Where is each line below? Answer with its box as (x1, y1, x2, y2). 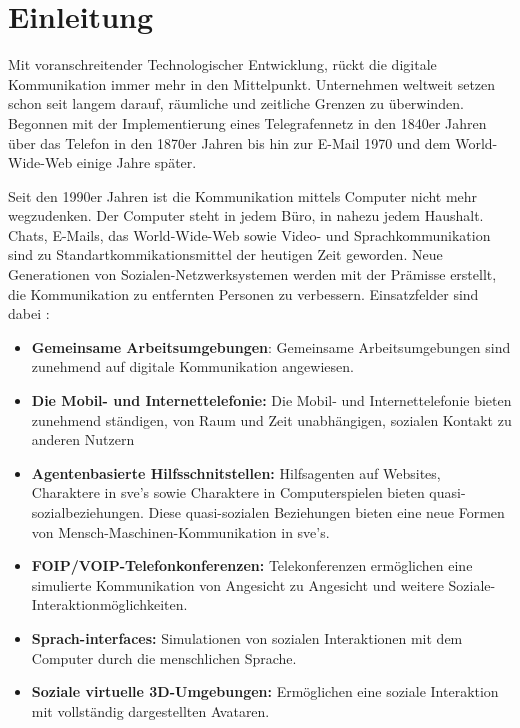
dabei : (8, 303, 50, 324)
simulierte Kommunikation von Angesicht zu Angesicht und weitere (31, 574, 444, 595)
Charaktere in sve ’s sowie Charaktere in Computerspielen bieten (31, 482, 425, 503)
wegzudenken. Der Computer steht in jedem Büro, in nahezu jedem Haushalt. (8, 205, 484, 226)
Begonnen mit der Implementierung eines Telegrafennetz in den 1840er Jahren (8, 112, 487, 133)
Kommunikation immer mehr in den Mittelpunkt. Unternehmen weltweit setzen (8, 73, 496, 94)
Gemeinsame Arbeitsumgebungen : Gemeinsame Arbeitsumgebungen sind (31, 336, 511, 357)
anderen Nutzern (31, 429, 135, 450)
